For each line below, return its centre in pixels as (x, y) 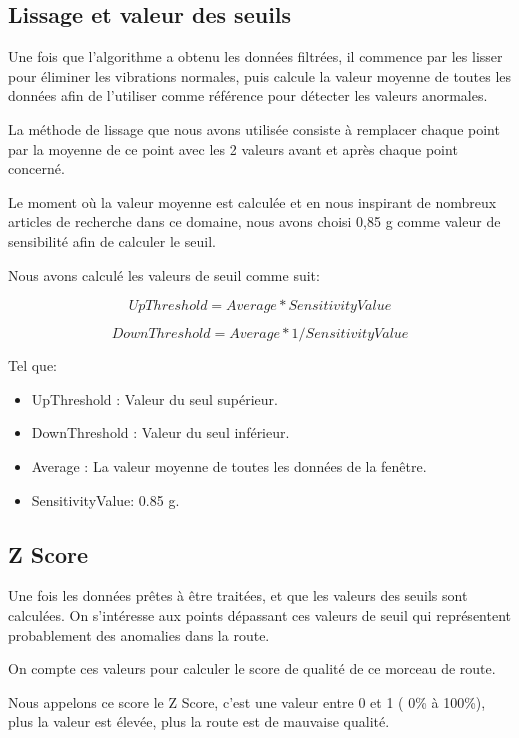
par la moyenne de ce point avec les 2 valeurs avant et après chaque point (233, 148)
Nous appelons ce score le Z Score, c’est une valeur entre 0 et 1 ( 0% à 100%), (247, 701)
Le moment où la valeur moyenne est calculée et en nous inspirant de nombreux (252, 201)
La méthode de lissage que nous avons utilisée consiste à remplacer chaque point (254, 128)
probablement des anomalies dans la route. (139, 634)
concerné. (36, 168)
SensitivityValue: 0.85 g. (105, 499)
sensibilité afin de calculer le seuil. (112, 240)
